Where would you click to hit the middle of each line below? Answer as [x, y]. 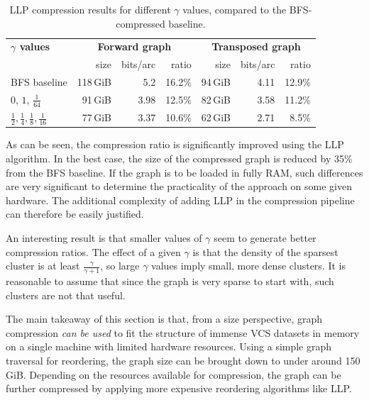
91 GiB [97, 100]
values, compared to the [235, 9]
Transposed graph [256, 46]
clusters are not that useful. [66, 295]
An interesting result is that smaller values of [104, 237]
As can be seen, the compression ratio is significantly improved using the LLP [175, 144]
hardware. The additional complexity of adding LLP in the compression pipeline [180, 200]
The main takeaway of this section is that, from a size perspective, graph [164, 319]
